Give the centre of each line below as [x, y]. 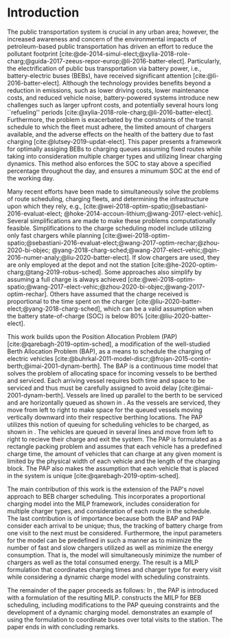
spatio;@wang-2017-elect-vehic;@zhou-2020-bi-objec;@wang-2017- [106, 287]
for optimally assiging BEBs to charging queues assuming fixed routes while [114, 149]
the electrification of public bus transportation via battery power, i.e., [104, 68]
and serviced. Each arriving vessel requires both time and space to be [106, 380]
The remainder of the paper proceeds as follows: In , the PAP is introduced [113, 590]
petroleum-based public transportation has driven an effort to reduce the [110, 46]
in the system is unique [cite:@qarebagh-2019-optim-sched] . [94, 475]
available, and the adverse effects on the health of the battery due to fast [111, 134]
